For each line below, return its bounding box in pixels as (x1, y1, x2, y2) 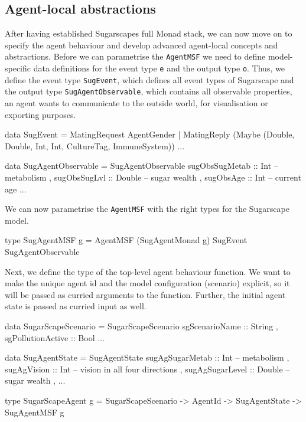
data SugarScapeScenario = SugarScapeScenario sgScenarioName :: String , (5, 319, 278, 332)
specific (5, 62, 31, 74)
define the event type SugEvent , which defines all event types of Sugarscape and (5, 73, 294, 86)
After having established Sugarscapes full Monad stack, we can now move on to (5, 27, 292, 40)
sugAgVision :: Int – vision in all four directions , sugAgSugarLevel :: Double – (5, 362, 290, 375)
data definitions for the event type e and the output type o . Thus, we (33, 62, 285, 74)
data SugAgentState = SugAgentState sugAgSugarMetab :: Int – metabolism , (5, 351, 289, 364)
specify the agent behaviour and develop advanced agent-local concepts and (5, 38, 278, 51)
